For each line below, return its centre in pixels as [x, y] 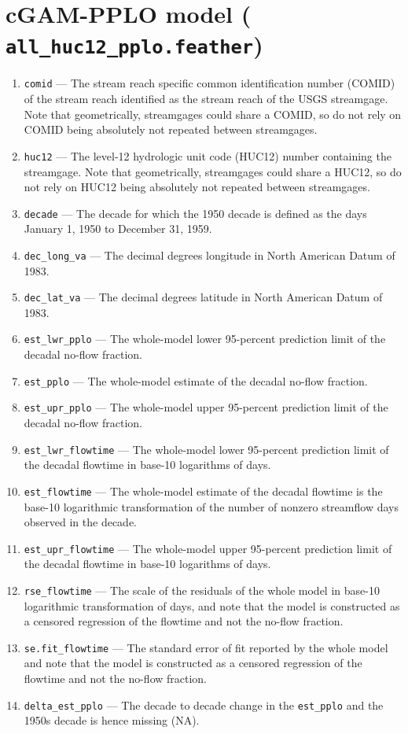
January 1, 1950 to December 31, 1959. [118, 229]
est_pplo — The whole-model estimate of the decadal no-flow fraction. [196, 380]
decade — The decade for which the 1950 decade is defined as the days [195, 213]
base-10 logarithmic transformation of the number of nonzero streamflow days [211, 506]
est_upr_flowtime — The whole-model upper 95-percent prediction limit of [208, 548]
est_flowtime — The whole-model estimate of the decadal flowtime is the [203, 491]
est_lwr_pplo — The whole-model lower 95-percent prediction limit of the [205, 339]
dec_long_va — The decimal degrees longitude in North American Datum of [210, 255]
